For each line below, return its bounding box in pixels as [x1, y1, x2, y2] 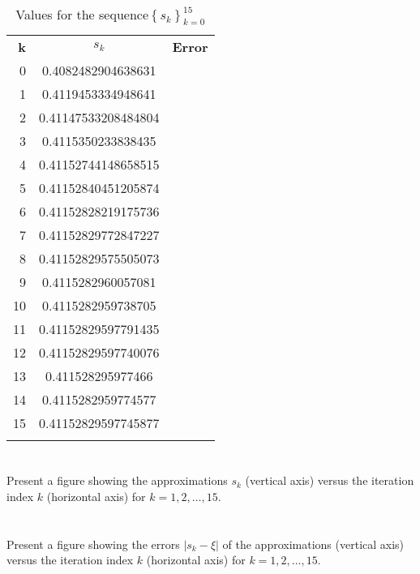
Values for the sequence [15, 5, 149, 24]
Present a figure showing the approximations [6, 472, 228, 489]
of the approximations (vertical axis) [222, 535, 405, 552]
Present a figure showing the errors [6, 535, 180, 552]
